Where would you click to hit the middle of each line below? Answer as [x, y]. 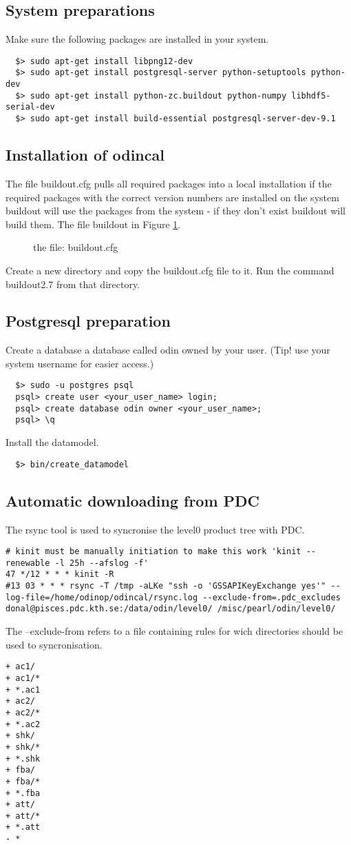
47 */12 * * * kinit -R [60, 574]
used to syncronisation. [54, 644]
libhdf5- [311, 95]
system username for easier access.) [80, 363]
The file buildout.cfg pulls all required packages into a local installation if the [169, 183]
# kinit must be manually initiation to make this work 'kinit [153, 552]
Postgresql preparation [88, 321]
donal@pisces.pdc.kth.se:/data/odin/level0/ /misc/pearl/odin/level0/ [171, 609]
